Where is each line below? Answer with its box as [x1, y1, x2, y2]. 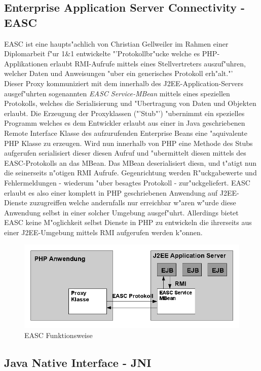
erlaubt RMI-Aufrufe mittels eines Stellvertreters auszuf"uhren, [50, 58, 246, 68]
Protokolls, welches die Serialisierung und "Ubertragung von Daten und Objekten [4, 98, 256, 108]
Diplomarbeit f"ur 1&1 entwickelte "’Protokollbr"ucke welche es [4, 48, 200, 59]
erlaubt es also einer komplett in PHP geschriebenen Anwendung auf [4, 187, 218, 198]
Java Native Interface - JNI [4, 354, 152, 370]
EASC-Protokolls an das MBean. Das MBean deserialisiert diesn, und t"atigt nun [4, 157, 256, 168]
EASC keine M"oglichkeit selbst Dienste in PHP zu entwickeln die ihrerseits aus [4, 217, 252, 228]
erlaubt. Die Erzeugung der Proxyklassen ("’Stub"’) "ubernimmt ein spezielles [4, 107, 245, 118]
